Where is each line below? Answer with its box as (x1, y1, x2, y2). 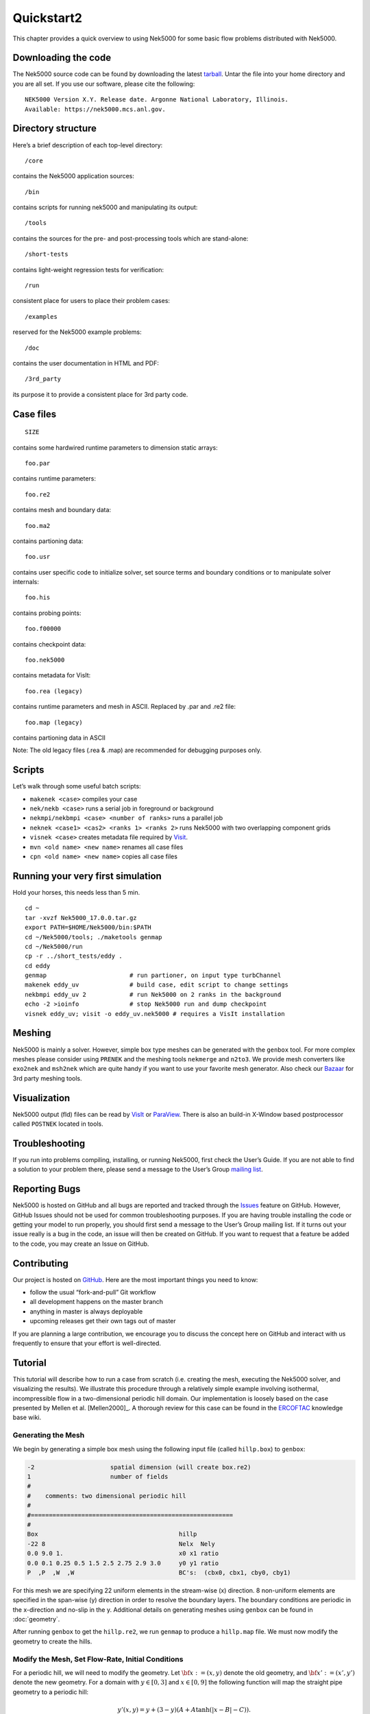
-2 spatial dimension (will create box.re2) (27, 1463, 251, 1471)
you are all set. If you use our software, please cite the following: (12, 80, 195, 88)
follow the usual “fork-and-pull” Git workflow (29, 1288, 157, 1296)
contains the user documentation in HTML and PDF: (12, 359, 159, 367)
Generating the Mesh (12, 1430, 85, 1440)
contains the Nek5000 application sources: (12, 172, 135, 180)
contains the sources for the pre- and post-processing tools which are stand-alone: (12, 234, 249, 243)
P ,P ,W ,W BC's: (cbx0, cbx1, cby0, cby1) (27, 1569, 291, 1576)
